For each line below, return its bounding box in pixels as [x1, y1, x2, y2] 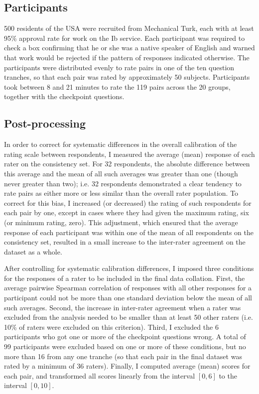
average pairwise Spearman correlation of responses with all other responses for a [4, 282, 252, 293]
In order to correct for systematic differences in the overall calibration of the [4, 139, 237, 149]
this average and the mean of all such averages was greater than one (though [4, 168, 238, 178]
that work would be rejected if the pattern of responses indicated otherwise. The [4, 52, 250, 62]
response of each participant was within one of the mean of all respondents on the [4, 227, 254, 237]
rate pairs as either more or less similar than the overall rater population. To [4, 188, 239, 198]
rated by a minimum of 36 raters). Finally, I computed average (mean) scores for [4, 361, 251, 371]
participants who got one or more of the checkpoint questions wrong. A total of [4, 331, 246, 342]
